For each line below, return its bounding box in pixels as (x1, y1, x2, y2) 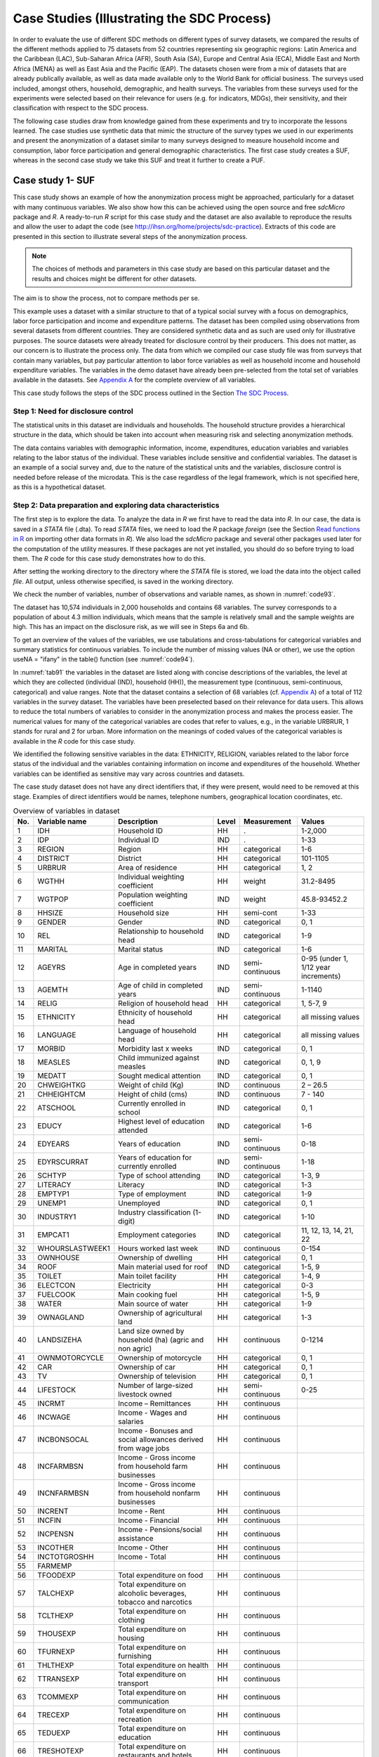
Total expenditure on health (118, 1661, 209, 1671)
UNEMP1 (37, 1198, 67, 1208)
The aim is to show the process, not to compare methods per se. (13, 294, 200, 302)
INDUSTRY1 (37, 1212, 77, 1222)
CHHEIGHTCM (37, 1089, 86, 1099)
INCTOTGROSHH (37, 1552, 94, 1562)
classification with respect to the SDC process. (13, 104, 149, 112)
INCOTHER (37, 1543, 74, 1552)
